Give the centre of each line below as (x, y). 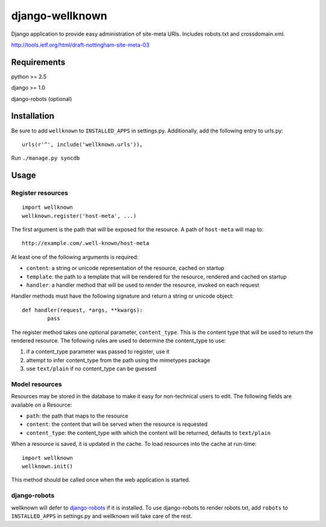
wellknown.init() (47, 466)
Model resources (37, 384)
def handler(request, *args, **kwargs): (82, 310)
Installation (33, 116)
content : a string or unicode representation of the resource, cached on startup (125, 268)
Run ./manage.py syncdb (46, 158)
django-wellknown (59, 16)
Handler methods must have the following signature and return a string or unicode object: (123, 296)
